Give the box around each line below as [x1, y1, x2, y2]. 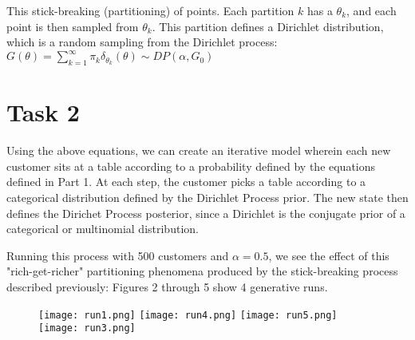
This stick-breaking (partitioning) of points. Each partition [6, 2, 294, 18]
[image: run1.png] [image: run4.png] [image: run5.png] [38, 309, 338, 321]
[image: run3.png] [38, 322, 136, 334]
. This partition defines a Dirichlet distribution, [152, 18, 384, 34]
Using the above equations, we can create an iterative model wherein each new [6, 142, 391, 159]
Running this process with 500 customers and [6, 247, 229, 263]
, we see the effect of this [268, 247, 389, 263]
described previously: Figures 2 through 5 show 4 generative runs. [6, 278, 328, 295]
